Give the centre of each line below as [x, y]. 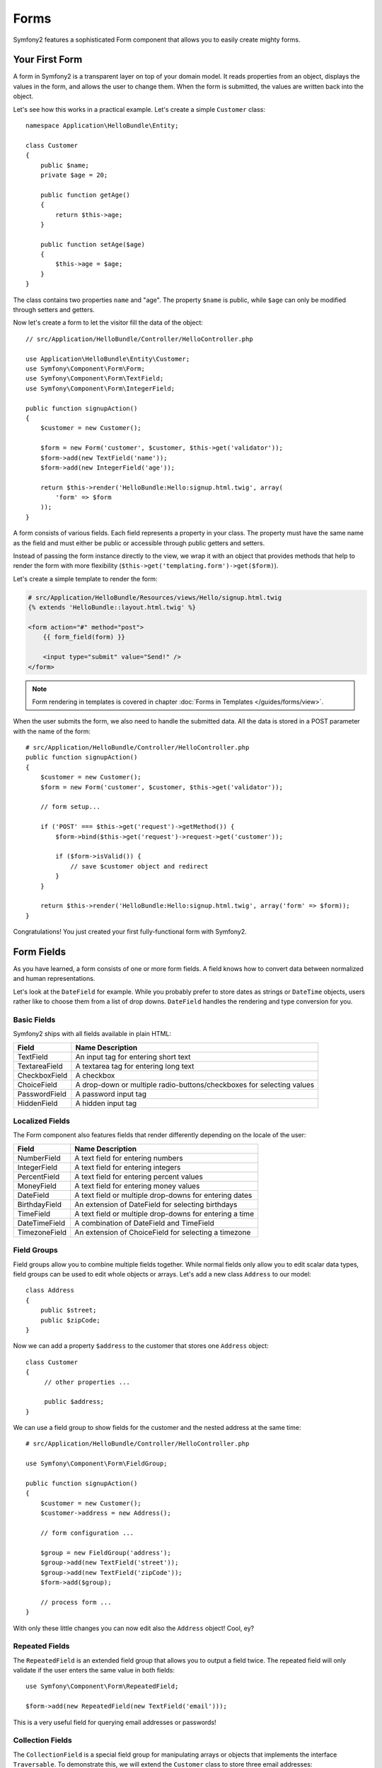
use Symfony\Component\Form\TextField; [95, 379]
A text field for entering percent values [139, 1176]
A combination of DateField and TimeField [145, 1223]
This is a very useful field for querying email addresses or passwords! [115, 1722]
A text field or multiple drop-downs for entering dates [163, 1195]
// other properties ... [87, 1382]
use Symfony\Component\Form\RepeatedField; [102, 1686]
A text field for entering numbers [129, 1158]
